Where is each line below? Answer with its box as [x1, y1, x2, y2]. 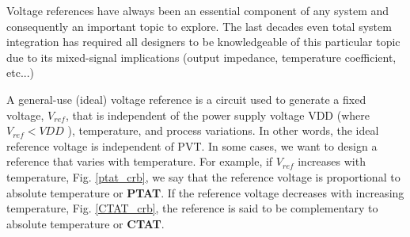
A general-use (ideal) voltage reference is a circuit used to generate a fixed [6, 90, 366, 107]
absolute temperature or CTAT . [6, 215, 165, 231]
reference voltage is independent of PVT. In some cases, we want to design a [6, 137, 378, 154]
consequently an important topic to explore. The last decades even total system [6, 17, 392, 34]
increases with [298, 153, 366, 170]
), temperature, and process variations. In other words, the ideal [67, 122, 379, 139]
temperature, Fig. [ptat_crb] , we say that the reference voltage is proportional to [6, 168, 401, 185]
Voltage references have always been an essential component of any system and [6, 2, 389, 18]
